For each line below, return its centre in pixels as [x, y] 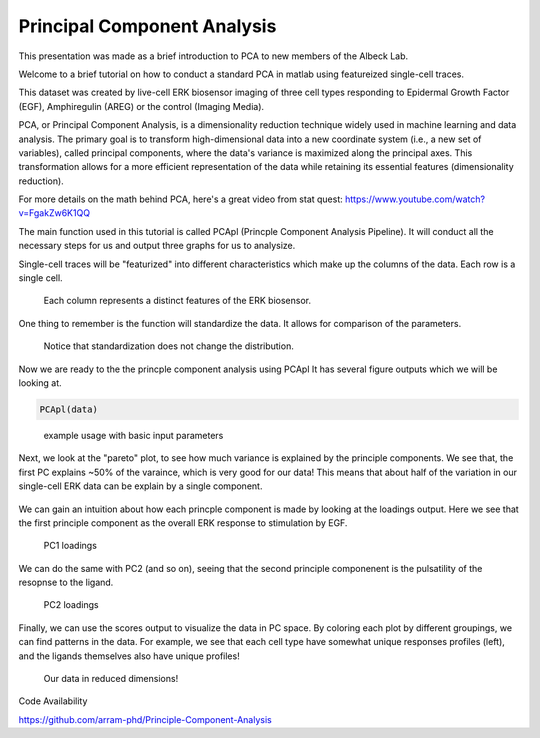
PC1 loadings [70, 546]
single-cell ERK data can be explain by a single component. [140, 486]
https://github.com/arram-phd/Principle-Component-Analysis [145, 719]
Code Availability [53, 701]
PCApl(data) [69, 409]
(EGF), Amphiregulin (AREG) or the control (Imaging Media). [141, 106]
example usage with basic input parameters [133, 435]
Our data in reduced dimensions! [111, 679]
